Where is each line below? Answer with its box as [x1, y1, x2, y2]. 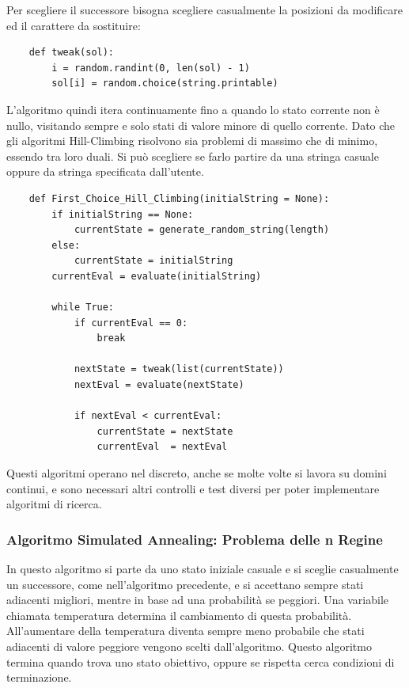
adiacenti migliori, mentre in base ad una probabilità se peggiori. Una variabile [6, 591, 388, 608]
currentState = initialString [74, 255, 233, 267]
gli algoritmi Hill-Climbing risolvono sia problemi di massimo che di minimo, [6, 132, 378, 149]
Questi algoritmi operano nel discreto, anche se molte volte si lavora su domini [6, 465, 387, 481]
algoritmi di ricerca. [6, 496, 102, 512]
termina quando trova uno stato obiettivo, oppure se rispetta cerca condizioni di [6, 653, 395, 670]
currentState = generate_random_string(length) [74, 224, 330, 236]
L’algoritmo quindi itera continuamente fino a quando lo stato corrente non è [6, 101, 380, 117]
